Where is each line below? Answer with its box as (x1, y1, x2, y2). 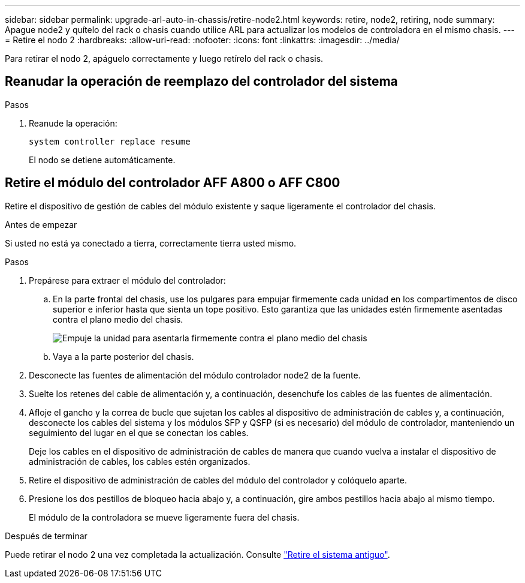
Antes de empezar (5, 219, 77, 230)
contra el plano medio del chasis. (53, 314, 183, 324)
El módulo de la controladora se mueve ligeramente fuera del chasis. (29, 512, 300, 522)
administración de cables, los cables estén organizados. (29, 456, 251, 467)
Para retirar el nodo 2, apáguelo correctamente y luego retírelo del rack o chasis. (5, 53, 324, 64)
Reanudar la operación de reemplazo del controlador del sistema (5, 74, 398, 89)
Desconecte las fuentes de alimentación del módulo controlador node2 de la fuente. (29, 369, 361, 380)
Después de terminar (5, 530, 87, 541)
